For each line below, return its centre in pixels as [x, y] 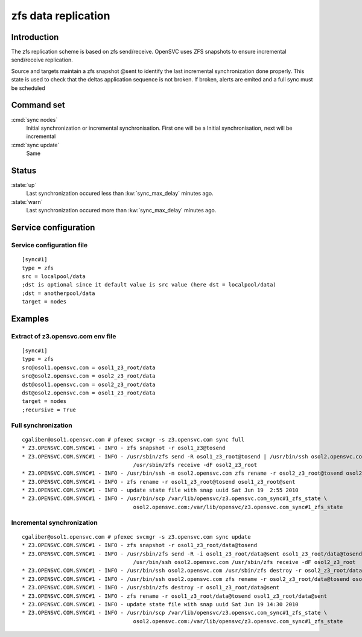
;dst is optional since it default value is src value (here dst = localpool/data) [149, 285]
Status [24, 170]
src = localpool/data [54, 276]
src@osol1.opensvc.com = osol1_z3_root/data [89, 367]
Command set [38, 105]
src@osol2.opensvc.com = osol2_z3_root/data [89, 376]
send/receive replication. [42, 60]
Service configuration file [49, 245]
